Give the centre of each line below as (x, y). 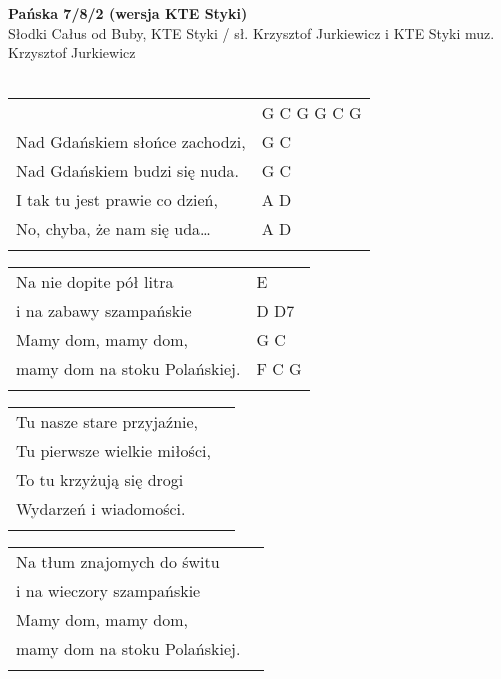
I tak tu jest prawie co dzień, (117, 200)
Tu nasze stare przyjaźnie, (107, 422)
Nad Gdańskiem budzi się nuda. (127, 171)
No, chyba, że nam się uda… (113, 229)
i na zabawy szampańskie (104, 311)
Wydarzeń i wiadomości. (101, 509)
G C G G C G (311, 113)
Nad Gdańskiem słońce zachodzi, (131, 142)
